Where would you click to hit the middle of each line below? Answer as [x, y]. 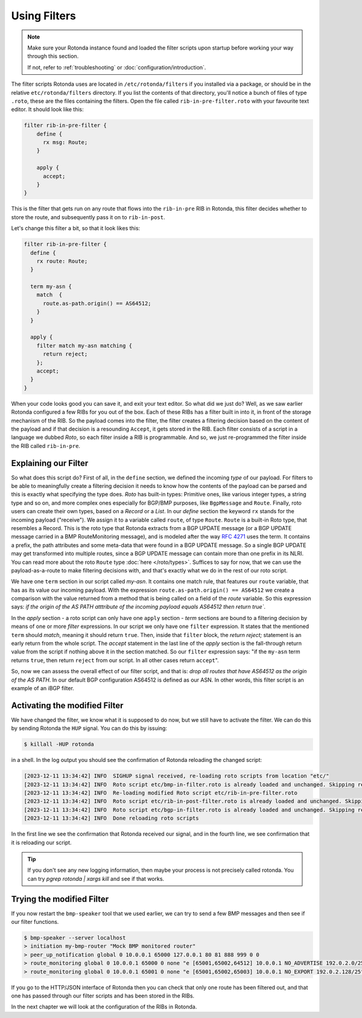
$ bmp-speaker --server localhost [75, 938]
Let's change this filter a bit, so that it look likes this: [76, 228]
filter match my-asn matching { [84, 345]
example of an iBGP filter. [43, 688]
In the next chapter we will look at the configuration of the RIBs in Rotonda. [104, 1007]
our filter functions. [35, 922]
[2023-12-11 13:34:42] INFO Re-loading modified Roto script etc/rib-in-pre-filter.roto [161, 793]
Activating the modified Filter [67, 706]
